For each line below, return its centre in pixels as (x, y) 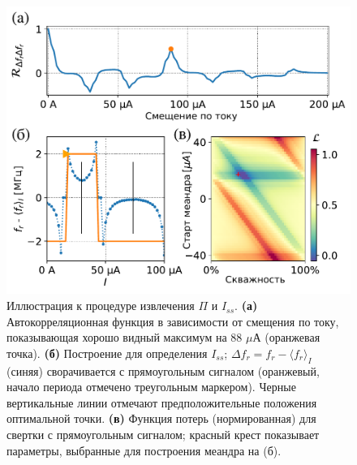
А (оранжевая (286, 337)
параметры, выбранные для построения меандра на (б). (144, 450)
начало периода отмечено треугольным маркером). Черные (151, 387)
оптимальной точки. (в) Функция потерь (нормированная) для (161, 418)
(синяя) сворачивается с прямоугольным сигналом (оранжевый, (163, 370)
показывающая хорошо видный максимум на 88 (125, 337)
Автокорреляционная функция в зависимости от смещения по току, (173, 321)
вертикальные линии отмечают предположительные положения (162, 402)
